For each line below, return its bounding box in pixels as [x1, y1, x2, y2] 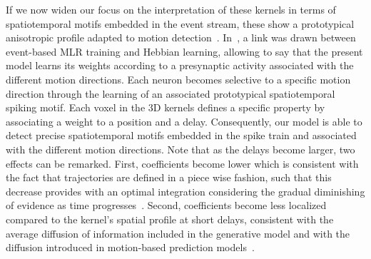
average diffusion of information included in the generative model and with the [6, 225, 350, 240]
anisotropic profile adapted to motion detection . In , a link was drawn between [6, 30, 356, 45]
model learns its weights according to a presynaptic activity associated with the [6, 58, 354, 73]
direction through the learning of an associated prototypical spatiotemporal [6, 86, 335, 101]
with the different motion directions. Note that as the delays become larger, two [6, 141, 355, 156]
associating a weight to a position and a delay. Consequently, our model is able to [6, 113, 362, 128]
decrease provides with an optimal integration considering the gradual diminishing [6, 183, 365, 198]
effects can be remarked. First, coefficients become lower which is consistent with [6, 156, 359, 171]
